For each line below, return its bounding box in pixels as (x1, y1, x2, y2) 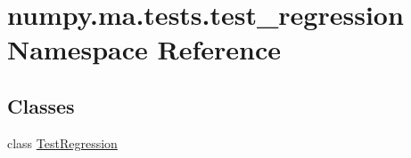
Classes (7, 91, 75, 119)
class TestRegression (7, 133, 118, 152)
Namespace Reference (7, 31, 281, 67)
